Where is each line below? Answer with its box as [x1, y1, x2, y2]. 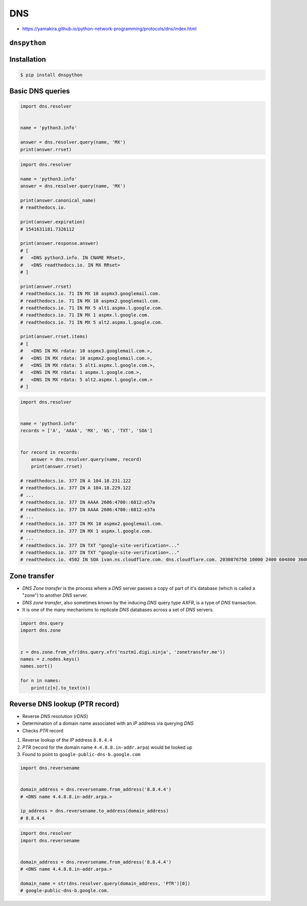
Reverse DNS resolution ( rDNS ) [22, 713, 89, 720]
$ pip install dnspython [20, 72, 83, 78]
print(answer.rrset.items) [20, 333, 88, 340]
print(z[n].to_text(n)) [31, 685, 91, 691]
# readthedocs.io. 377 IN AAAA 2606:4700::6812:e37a [20, 507, 156, 512]
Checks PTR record [22, 727, 63, 733]
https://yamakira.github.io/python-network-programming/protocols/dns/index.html [22, 26, 197, 32]
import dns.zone [20, 627, 61, 634]
